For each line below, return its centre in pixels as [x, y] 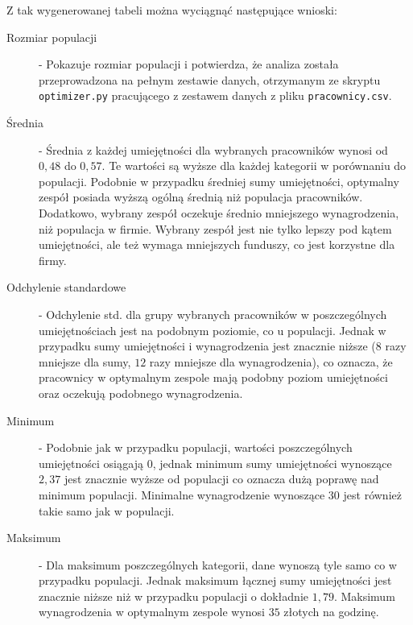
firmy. [53, 260]
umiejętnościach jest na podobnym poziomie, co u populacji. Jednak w [213, 330]
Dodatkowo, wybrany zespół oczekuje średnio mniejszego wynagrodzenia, [219, 213]
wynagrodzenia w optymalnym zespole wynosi [152, 612]
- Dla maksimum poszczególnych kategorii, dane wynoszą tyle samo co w [218, 564]
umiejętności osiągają [91, 463]
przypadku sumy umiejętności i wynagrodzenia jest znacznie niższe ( [207, 346]
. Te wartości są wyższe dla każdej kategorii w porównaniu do [254, 166]
